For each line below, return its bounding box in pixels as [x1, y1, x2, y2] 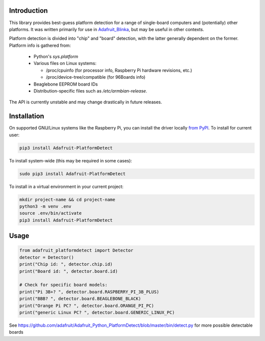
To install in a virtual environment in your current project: [9, 184, 124, 189]
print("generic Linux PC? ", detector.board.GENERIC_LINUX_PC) [19, 310, 175, 315]
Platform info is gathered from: [9, 42, 71, 48]
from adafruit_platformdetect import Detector [19, 248, 133, 253]
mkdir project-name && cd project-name [19, 197, 115, 202]
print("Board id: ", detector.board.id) [19, 268, 118, 274]
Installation [9, 112, 44, 121]
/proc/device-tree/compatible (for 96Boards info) [46, 74, 146, 80]
